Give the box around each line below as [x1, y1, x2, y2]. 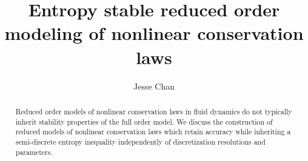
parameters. [15, 146, 53, 157]
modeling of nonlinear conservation [4, 21, 304, 45]
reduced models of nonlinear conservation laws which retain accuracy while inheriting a [15, 126, 291, 137]
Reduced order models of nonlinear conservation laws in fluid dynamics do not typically [15, 106, 292, 116]
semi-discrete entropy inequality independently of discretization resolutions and [15, 136, 266, 146]
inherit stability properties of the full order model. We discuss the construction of [15, 116, 273, 126]
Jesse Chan [133, 79, 175, 92]
